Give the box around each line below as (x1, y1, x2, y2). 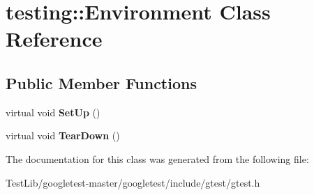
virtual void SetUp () (6, 104, 100, 119)
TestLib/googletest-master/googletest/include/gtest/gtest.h (6, 175, 260, 189)
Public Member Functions (6, 72, 197, 93)
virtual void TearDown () (6, 128, 120, 143)
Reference (6, 24, 103, 53)
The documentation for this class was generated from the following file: (6, 151, 309, 166)
